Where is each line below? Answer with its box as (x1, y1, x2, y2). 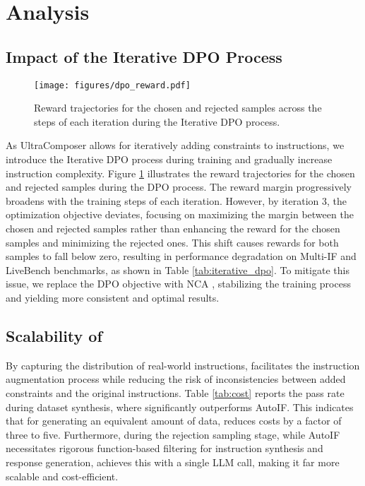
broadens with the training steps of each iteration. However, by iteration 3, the (6, 193, 347, 208)
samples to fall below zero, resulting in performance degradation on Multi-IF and (6, 249, 357, 263)
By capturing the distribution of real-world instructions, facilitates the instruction (6, 357, 360, 372)
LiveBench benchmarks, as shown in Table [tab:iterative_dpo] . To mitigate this (6, 262, 349, 277)
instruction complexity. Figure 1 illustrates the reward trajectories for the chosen (6, 165, 355, 180)
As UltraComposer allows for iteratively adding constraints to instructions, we (6, 138, 345, 153)
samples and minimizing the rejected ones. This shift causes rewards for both (6, 235, 339, 249)
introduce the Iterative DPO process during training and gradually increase (6, 152, 333, 167)
